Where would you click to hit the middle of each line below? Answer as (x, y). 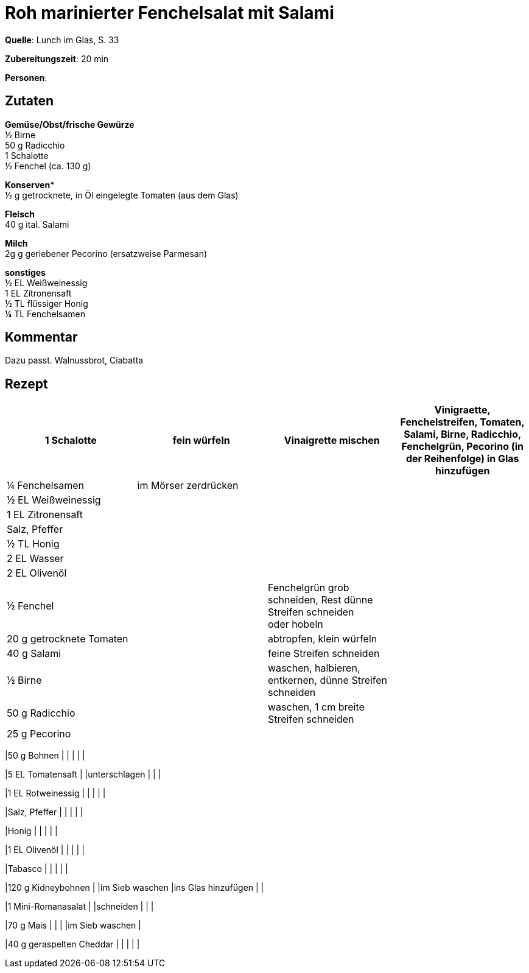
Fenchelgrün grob (309, 588)
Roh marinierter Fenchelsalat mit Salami (170, 13)
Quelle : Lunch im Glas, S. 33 (62, 40)
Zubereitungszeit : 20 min (57, 58)
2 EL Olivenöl (37, 573)
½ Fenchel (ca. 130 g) (48, 166)
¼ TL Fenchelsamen (45, 314)
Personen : (26, 77)
